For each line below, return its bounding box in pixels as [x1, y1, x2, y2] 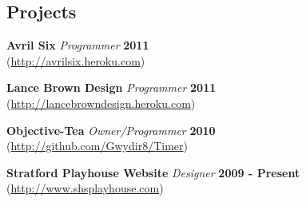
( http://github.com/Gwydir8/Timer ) [6, 137, 188, 154]
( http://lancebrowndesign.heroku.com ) [6, 94, 196, 111]
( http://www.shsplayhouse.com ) [6, 180, 164, 196]
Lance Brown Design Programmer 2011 [6, 79, 217, 96]
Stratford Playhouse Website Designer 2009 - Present [6, 164, 300, 180]
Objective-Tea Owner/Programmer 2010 [6, 121, 216, 138]
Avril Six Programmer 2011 [6, 37, 149, 53]
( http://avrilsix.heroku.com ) [6, 52, 145, 69]
